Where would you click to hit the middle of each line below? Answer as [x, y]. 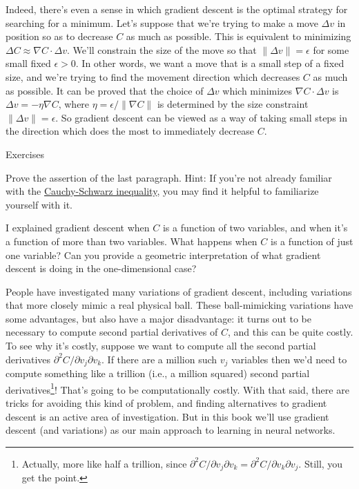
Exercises [25, 154]
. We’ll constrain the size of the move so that [162, 49]
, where [74, 104]
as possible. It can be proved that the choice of [105, 90]
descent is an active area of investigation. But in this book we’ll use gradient [167, 416]
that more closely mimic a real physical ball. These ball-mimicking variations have [179, 305]
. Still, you [321, 463]
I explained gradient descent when [78, 228]
